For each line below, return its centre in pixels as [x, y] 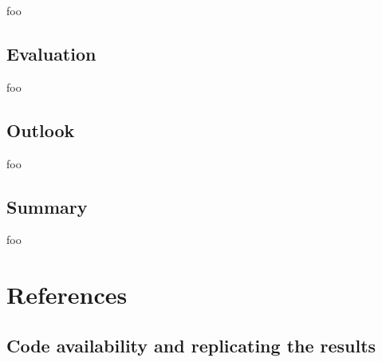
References [67, 295]
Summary [47, 206]
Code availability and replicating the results [191, 345]
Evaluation [51, 53]
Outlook [41, 130]
